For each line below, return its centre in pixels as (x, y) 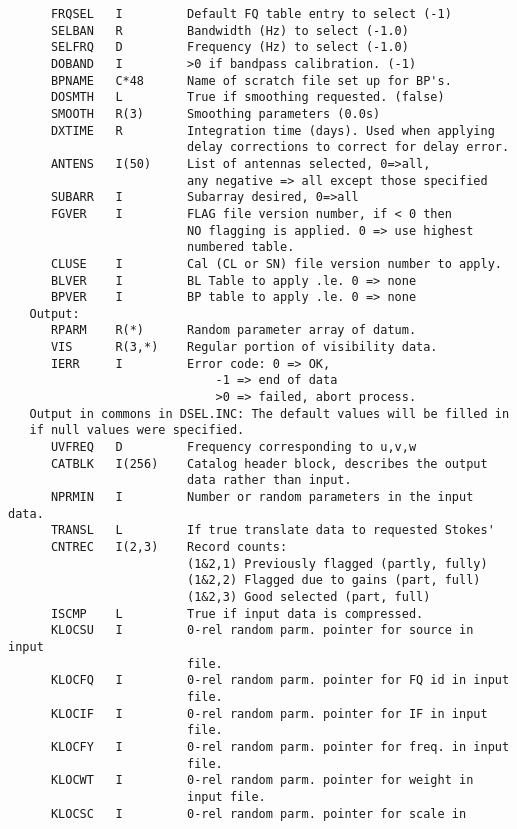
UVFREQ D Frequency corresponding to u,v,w (233, 447)
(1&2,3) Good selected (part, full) (308, 596)
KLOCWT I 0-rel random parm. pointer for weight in (262, 780)
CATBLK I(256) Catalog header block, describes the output (269, 463)
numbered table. (240, 247)
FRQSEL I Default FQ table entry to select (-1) (251, 14)
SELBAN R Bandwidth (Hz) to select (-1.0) (229, 30)
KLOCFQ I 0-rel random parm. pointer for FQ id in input (280, 680)
